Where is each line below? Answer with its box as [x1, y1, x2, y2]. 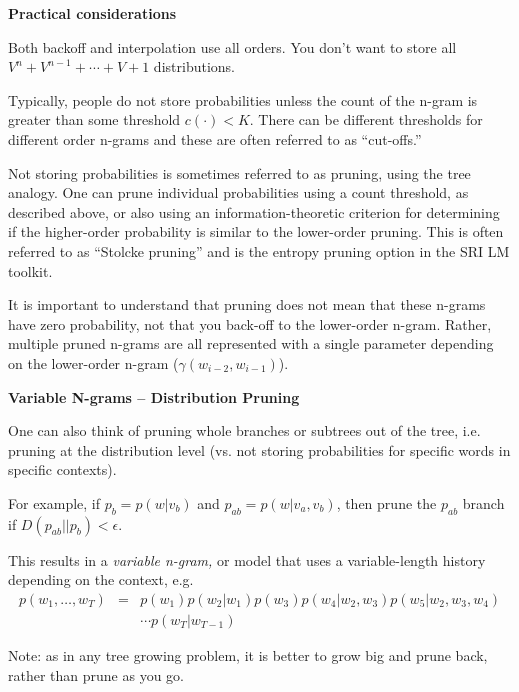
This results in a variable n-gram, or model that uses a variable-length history [8, 549, 486, 570]
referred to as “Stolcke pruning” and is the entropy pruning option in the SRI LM [8, 240, 510, 261]
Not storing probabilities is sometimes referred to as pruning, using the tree [8, 162, 471, 183]
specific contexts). [8, 459, 117, 480]
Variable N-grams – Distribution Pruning [8, 386, 300, 407]
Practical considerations [8, 3, 176, 23]
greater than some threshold [8, 109, 181, 130]
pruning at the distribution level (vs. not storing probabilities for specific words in [8, 439, 511, 460]
